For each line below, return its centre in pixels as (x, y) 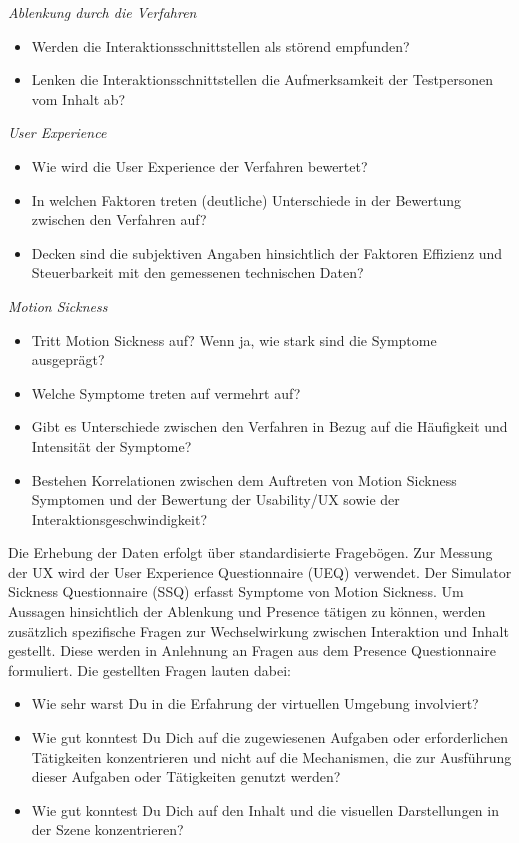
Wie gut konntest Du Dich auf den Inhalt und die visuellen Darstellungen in (265, 809)
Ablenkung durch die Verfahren (102, 12)
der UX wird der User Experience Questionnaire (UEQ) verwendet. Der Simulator (260, 571)
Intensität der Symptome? (111, 445)
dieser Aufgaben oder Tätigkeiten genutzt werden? (186, 776)
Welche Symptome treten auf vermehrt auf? (166, 392)
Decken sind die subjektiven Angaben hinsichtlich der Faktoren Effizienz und (267, 252)
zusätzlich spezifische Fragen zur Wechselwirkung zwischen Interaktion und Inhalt (258, 630)
